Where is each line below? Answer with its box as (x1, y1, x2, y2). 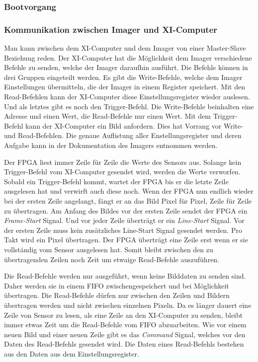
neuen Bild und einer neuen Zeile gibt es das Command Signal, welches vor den (4, 329, 246, 339)
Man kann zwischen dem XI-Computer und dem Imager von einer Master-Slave (4, 43, 246, 53)
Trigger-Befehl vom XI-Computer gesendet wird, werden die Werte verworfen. (4, 166, 241, 177)
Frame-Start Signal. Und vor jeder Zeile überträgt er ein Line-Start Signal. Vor (4, 215, 245, 225)
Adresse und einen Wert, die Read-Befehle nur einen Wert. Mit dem (4, 111, 211, 121)
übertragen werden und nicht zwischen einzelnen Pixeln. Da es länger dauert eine (4, 299, 252, 310)
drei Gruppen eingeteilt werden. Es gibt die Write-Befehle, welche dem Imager (4, 72, 243, 82)
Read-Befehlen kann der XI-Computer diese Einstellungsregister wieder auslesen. (4, 91, 250, 102)
